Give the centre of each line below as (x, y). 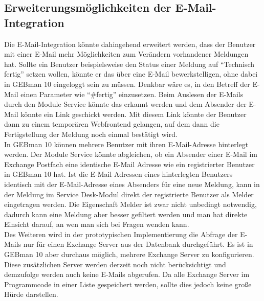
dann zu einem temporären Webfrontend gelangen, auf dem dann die (112, 124)
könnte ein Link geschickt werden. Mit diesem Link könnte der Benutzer (134, 114)
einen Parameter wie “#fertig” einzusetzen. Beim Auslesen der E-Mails (132, 94)
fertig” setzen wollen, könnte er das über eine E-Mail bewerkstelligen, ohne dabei (131, 74)
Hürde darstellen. (31, 294)
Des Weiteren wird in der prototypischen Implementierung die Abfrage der (121, 234)
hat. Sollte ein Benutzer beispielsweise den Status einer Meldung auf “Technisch (129, 64)
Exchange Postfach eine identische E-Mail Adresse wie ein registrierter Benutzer (129, 164)
